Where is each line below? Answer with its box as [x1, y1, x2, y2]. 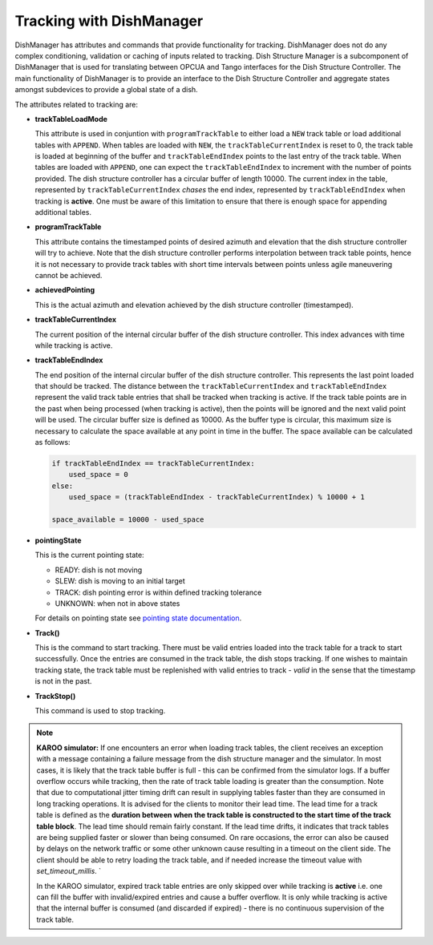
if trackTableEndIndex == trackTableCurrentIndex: [51, 459, 256, 468]
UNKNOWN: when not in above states [55, 598, 180, 608]
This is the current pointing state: [34, 550, 144, 560]
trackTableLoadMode [34, 114, 108, 123]
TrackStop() [34, 691, 76, 701]
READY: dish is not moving [55, 565, 143, 575]
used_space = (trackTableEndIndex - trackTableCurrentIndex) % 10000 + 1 [68, 493, 365, 502]
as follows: [34, 438, 71, 447]
